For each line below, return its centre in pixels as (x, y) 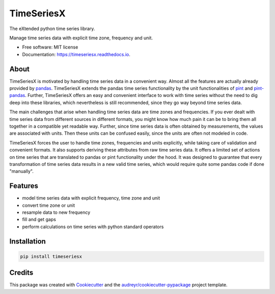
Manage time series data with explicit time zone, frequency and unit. (81, 38)
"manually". (22, 171)
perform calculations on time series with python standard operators (93, 227)
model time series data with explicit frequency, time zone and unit (91, 198)
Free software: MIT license (50, 47)
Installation (28, 241)
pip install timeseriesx (51, 256)
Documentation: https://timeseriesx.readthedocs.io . (76, 54)
